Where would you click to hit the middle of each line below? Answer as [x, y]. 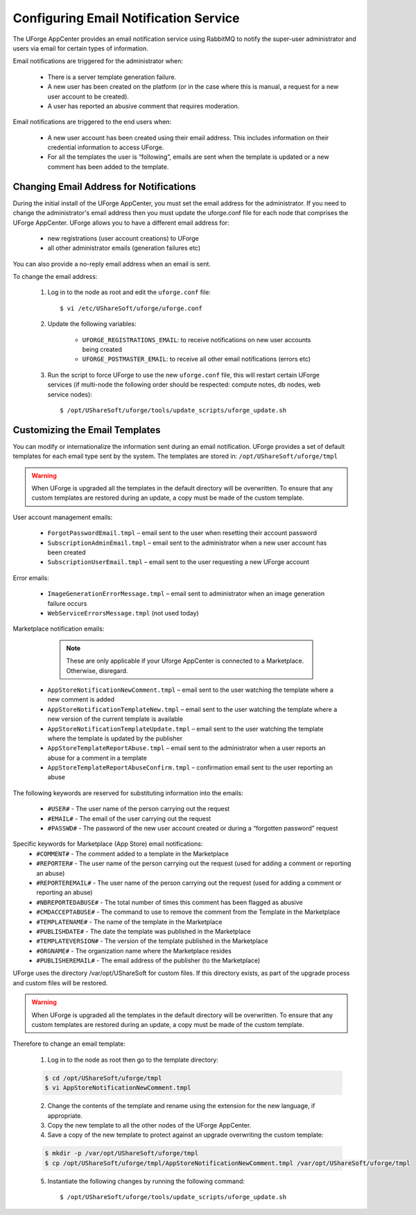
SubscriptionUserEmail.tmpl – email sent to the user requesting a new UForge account [179, 562]
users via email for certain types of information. [81, 48]
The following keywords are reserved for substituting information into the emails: [128, 793]
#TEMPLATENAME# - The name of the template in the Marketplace [129, 921]
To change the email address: [55, 277]
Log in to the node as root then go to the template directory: [133, 1060]
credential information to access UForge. [106, 147]
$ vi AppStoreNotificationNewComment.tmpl [118, 1088]
